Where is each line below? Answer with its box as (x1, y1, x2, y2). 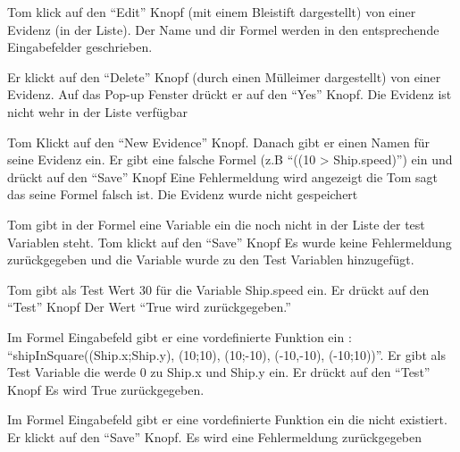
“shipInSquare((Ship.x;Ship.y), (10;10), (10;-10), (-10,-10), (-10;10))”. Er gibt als (7, 345, 446, 364)
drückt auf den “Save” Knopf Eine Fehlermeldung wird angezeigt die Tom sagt (7, 167, 439, 186)
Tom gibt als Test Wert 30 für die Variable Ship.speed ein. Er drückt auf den (7, 280, 430, 298)
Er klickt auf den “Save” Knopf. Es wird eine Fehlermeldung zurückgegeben (7, 427, 422, 446)
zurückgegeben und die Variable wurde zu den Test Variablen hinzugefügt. (7, 250, 414, 269)
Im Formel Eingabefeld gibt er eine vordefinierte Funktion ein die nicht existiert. (7, 410, 447, 429)
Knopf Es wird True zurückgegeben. (7, 380, 205, 398)
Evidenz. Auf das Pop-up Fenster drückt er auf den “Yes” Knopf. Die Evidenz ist (7, 85, 452, 104)
